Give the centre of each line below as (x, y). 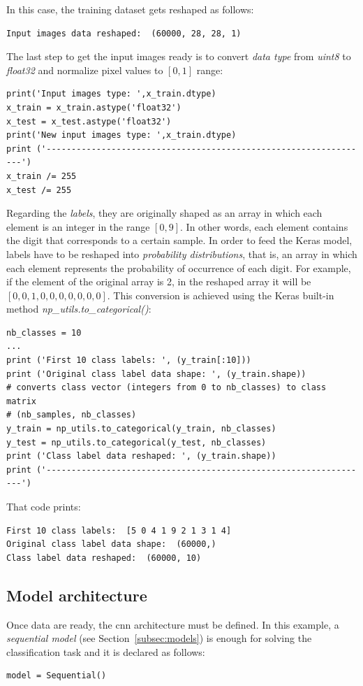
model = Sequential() (57, 676)
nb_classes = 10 (44, 333)
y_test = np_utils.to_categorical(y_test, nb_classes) (136, 442)
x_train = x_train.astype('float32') (94, 107)
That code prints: (44, 506)
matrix (21, 401)
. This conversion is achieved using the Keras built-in (221, 295)
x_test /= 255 (39, 190)
